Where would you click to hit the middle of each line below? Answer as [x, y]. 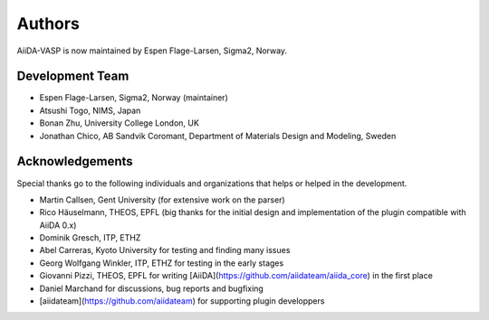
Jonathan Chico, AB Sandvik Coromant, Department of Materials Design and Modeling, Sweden [218, 136]
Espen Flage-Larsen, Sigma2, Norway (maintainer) [134, 98]
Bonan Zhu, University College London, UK [119, 123]
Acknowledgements [75, 161]
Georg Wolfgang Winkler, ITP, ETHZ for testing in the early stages [162, 263]
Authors [48, 24]
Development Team [73, 76]
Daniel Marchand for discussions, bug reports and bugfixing [152, 288]
